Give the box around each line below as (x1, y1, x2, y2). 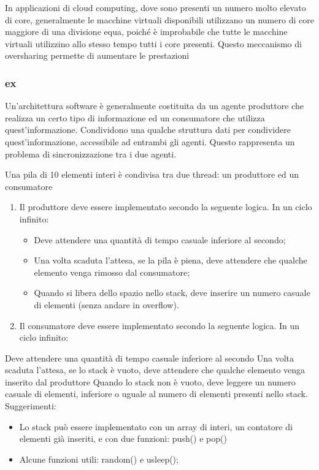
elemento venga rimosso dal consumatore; (34, 265, 190, 278)
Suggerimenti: (5, 400, 56, 412)
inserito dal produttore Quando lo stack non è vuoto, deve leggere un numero (5, 375, 296, 388)
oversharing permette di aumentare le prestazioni (5, 49, 190, 62)
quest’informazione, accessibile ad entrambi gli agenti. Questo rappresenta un (5, 135, 295, 148)
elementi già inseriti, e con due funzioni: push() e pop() (19, 432, 227, 445)
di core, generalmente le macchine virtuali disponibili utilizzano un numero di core (5, 13, 314, 26)
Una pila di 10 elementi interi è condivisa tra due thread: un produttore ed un (5, 168, 299, 181)
